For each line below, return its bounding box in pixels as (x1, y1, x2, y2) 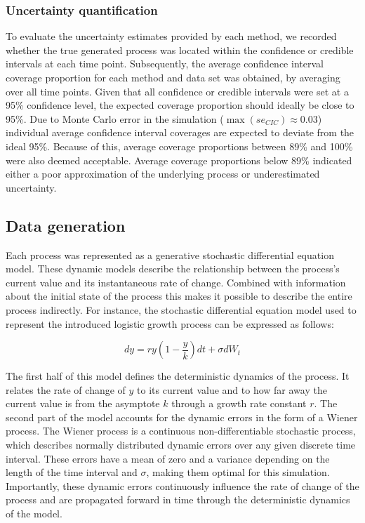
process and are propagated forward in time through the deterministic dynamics (6, 492, 350, 507)
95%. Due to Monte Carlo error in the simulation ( (6, 111, 224, 126)
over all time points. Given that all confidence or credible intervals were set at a (6, 84, 349, 98)
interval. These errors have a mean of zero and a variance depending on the (6, 451, 330, 465)
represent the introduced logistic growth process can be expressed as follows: (6, 316, 334, 331)
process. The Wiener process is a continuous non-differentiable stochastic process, (6, 423, 356, 438)
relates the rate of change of (6, 382, 126, 397)
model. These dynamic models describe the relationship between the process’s (6, 261, 340, 276)
